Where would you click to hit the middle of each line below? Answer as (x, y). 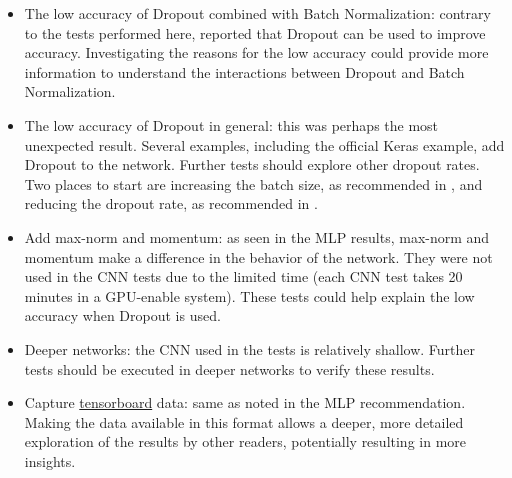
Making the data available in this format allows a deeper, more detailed (244, 421)
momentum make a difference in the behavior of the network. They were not (258, 256)
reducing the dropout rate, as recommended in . (171, 203)
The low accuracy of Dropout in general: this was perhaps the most (231, 124)
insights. (50, 460)
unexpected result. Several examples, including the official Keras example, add (264, 144)
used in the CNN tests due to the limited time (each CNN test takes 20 (243, 276)
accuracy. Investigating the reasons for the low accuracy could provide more (256, 52)
